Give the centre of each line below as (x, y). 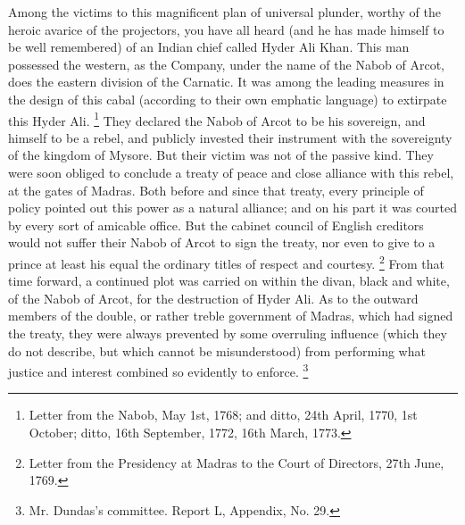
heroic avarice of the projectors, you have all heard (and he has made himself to (226, 29)
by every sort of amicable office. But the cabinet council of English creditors (216, 225)
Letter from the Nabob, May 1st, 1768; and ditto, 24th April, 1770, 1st (223, 415)
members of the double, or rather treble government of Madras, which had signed (231, 316)
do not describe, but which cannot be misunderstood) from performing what (217, 350)
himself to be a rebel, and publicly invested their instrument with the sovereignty (230, 137)
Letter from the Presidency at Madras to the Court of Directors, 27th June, (237, 462)
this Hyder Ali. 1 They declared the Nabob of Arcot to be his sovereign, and (217, 119)
